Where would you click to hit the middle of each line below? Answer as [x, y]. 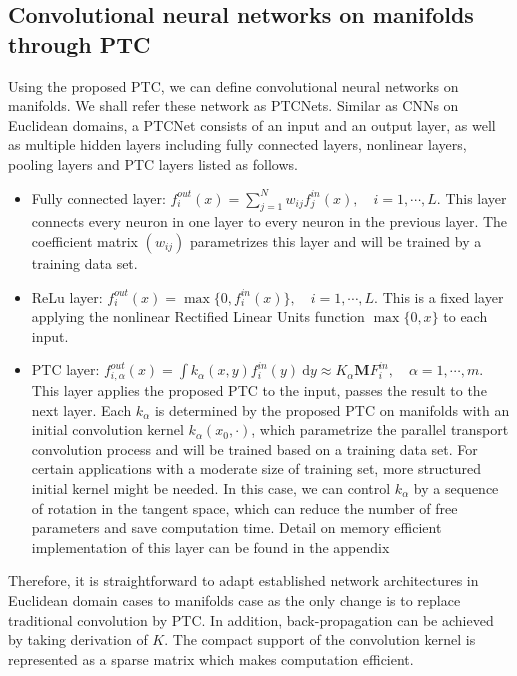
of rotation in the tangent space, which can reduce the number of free [244, 507]
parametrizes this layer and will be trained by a [336, 240]
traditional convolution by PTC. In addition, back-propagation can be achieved [251, 619]
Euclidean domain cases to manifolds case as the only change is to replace [234, 600]
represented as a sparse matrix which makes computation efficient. [211, 658]
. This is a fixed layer [439, 296]
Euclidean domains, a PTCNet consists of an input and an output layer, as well [252, 124]
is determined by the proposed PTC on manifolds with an [332, 409]
